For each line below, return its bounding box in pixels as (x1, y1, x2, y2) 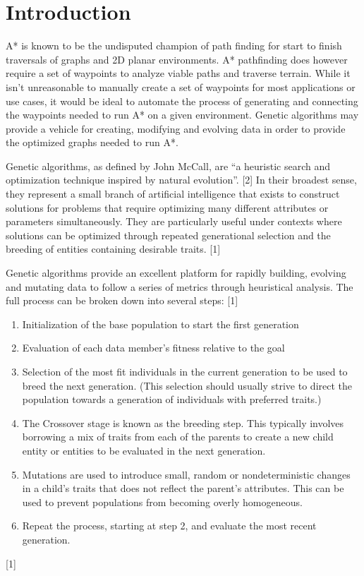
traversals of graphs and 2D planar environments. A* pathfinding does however (6, 52, 348, 66)
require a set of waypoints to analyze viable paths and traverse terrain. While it (6, 66, 351, 80)
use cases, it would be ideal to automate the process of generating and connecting (6, 93, 358, 108)
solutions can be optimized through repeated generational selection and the (6, 227, 331, 242)
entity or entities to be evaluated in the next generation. (22, 443, 266, 457)
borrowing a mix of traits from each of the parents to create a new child (22, 429, 334, 444)
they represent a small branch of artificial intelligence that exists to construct (6, 186, 340, 201)
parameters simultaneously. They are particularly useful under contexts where (6, 214, 342, 229)
